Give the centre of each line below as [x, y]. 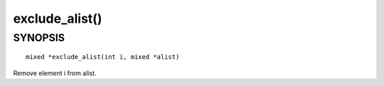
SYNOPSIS [39, 38]
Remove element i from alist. [55, 73]
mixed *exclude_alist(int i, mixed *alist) [103, 57]
